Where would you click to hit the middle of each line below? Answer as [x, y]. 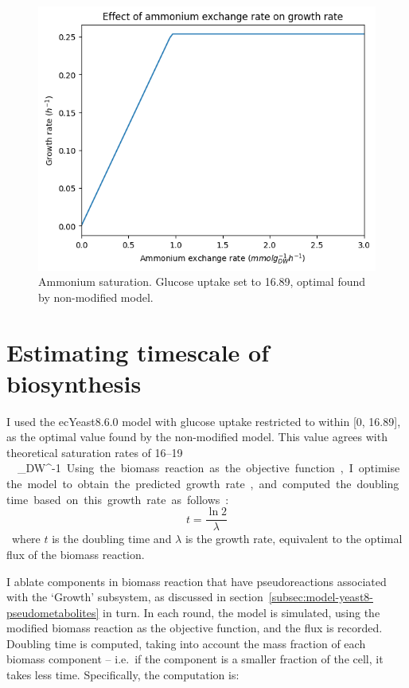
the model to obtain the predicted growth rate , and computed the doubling [203, 484]
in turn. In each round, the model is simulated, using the [242, 612]
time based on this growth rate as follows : [118, 499]
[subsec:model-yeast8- [321, 597]
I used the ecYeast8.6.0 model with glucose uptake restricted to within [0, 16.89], [204, 421]
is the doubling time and [112, 539]
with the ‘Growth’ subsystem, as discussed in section [135, 597]
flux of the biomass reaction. [76, 554]
